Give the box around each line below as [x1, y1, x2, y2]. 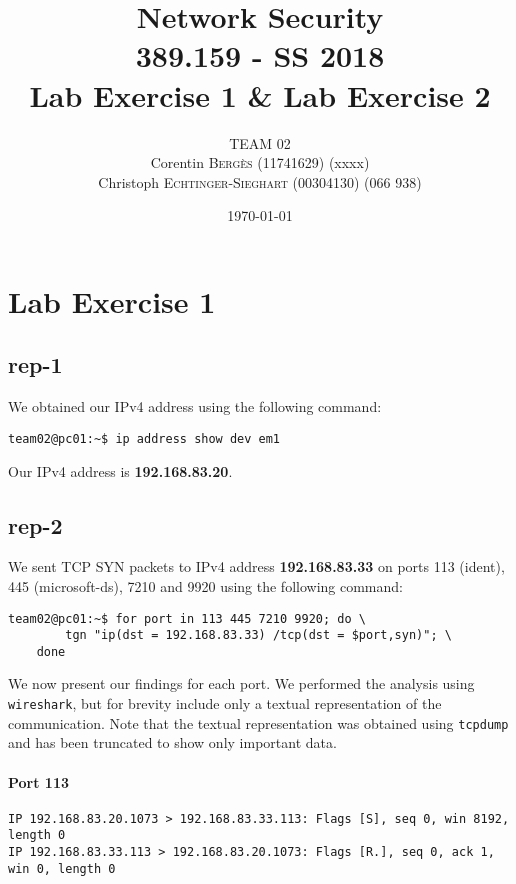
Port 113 [8, 771, 70, 792]
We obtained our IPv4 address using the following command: [8, 396, 382, 417]
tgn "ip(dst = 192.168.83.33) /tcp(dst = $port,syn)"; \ [65, 628, 452, 643]
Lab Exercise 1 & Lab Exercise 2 [29, 74, 491, 115]
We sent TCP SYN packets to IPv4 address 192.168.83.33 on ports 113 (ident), [8, 556, 505, 577]
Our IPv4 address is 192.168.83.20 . [8, 460, 233, 481]
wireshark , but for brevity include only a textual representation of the [8, 693, 442, 714]
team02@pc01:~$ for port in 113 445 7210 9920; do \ [8, 611, 366, 626]
